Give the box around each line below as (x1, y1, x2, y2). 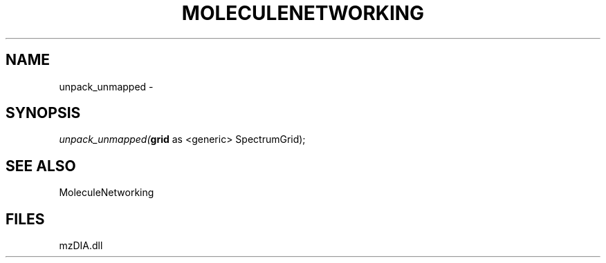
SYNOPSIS (6, 104, 81, 122)
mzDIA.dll (59, 240, 103, 252)
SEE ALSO (6, 157, 76, 175)
